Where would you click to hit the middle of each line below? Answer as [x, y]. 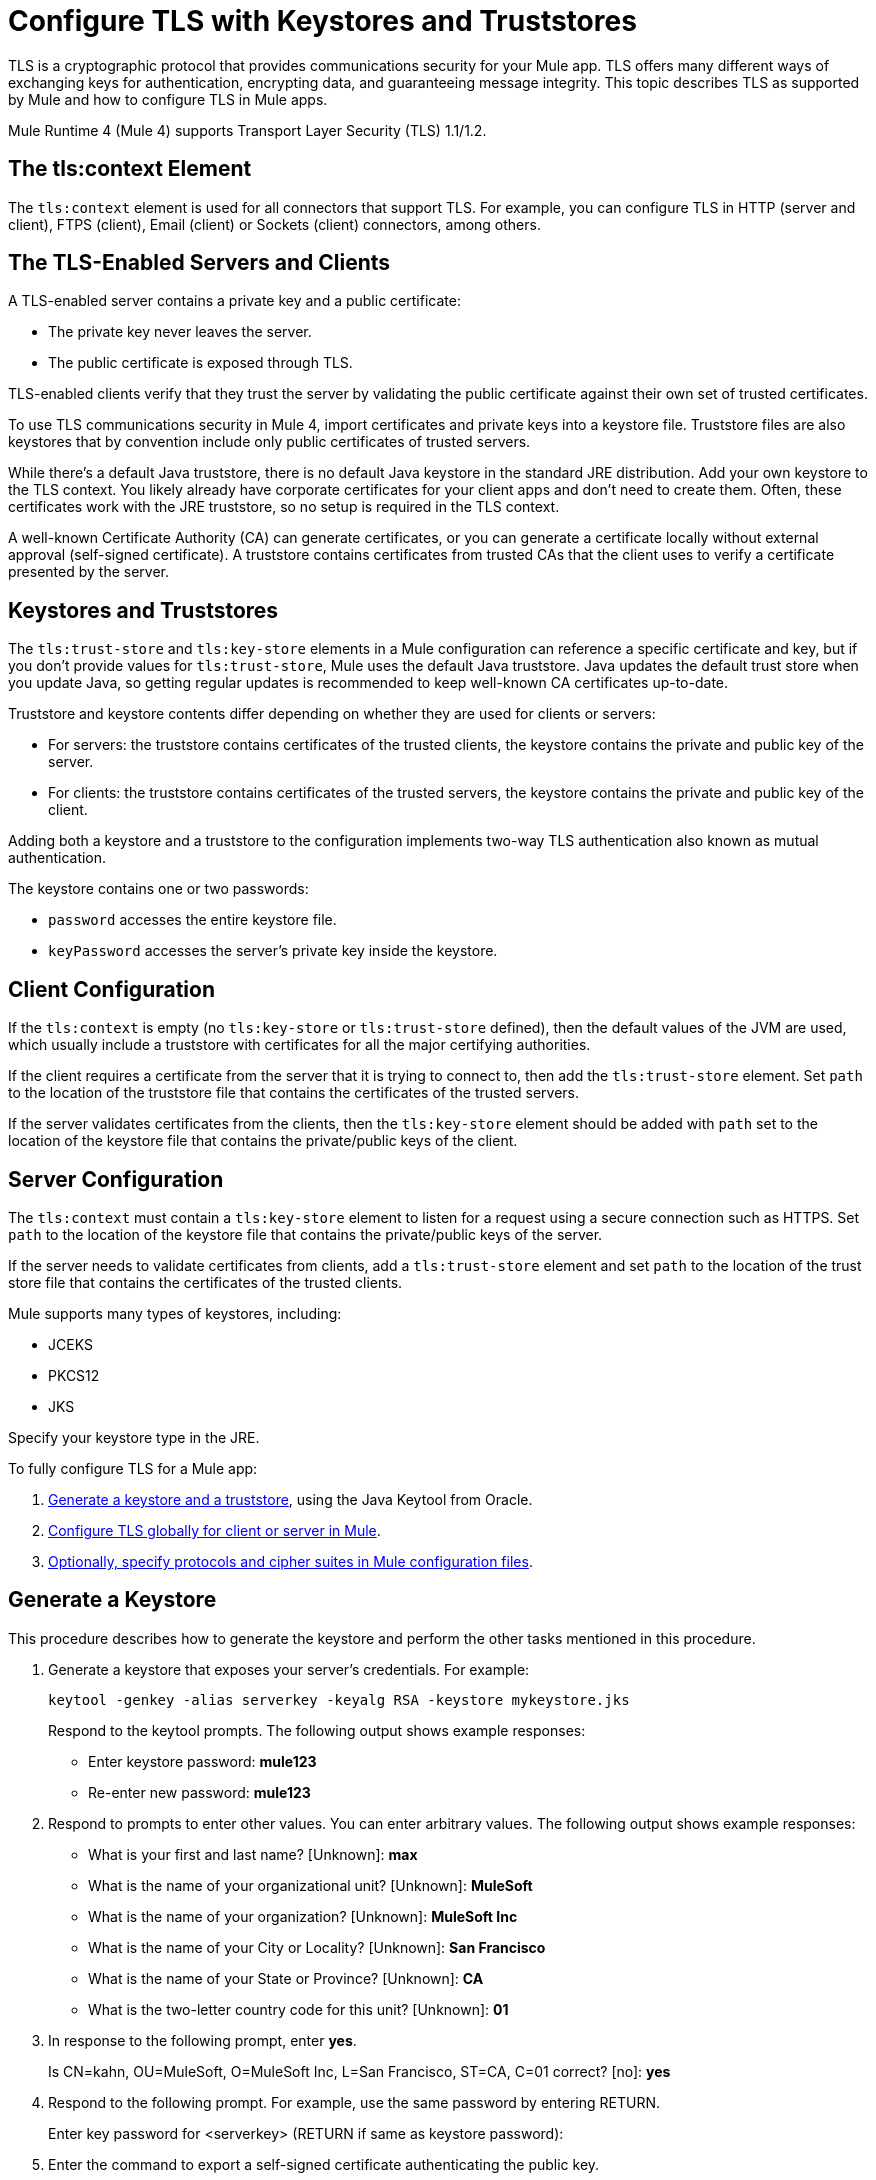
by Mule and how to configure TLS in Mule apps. [168, 99]
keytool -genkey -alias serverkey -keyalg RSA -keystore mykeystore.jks [339, 1699]
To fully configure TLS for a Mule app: [133, 1468]
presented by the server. [88, 572]
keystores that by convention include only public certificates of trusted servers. [269, 442]
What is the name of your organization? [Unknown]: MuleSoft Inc [303, 1916]
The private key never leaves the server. [180, 332]
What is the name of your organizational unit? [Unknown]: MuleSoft [310, 1885]
